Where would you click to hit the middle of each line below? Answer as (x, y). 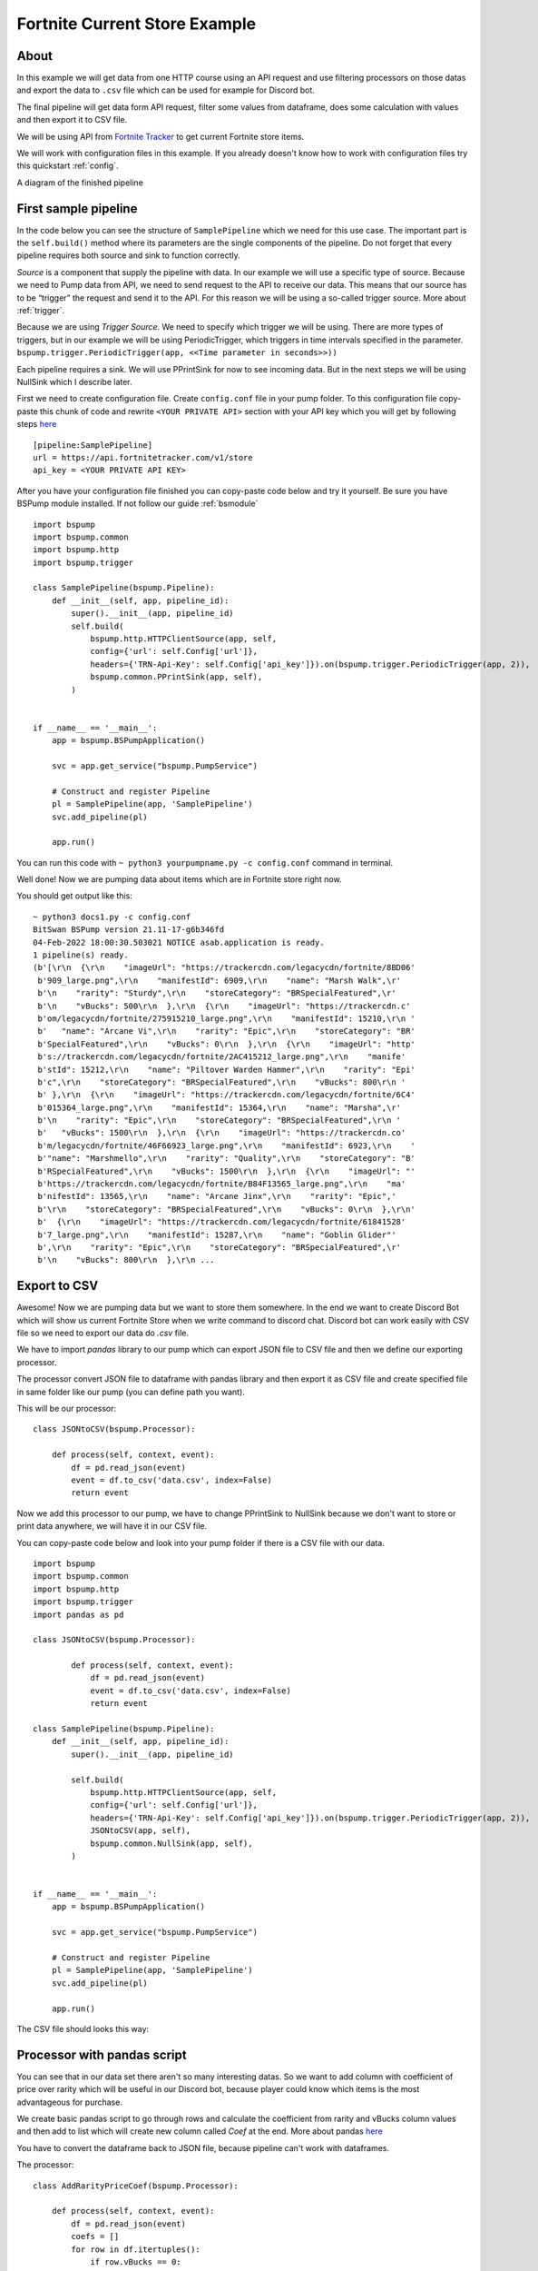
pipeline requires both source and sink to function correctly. (128, 255)
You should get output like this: (75, 896)
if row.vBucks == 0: (136, 2261)
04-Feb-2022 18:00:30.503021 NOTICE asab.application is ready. (179, 942)
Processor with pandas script (102, 2054)
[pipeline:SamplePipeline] (93, 445)
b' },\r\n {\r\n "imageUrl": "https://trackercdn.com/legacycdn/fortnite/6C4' (227, 1095)
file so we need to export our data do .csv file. (103, 1333)
